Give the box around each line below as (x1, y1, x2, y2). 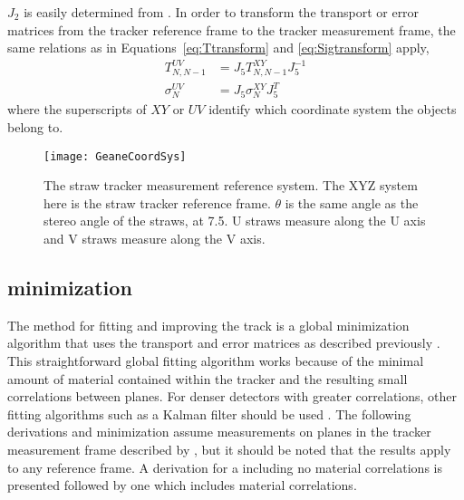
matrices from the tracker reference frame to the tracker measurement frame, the (7, 20, 456, 39)
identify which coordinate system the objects (208, 100, 457, 119)
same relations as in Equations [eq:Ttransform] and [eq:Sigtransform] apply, (7, 38, 430, 57)
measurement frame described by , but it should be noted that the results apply (7, 440, 451, 459)
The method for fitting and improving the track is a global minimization (7, 315, 410, 334)
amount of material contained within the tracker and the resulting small (7, 369, 408, 388)
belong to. (7, 118, 63, 137)
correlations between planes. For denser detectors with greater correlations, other (7, 387, 458, 406)
